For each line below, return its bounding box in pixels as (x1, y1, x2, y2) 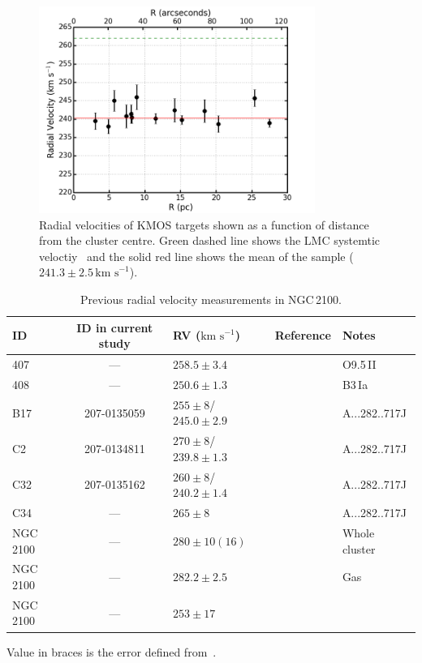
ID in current (76, 319, 153, 336)
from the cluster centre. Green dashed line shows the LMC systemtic (39, 232, 381, 249)
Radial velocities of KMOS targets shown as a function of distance (39, 216, 369, 233)
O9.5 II (342, 356, 377, 373)
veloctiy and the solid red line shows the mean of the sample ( (39, 247, 354, 264)
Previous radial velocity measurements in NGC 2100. (80, 291, 342, 308)
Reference (274, 327, 331, 344)
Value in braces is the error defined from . (6, 643, 217, 660)
